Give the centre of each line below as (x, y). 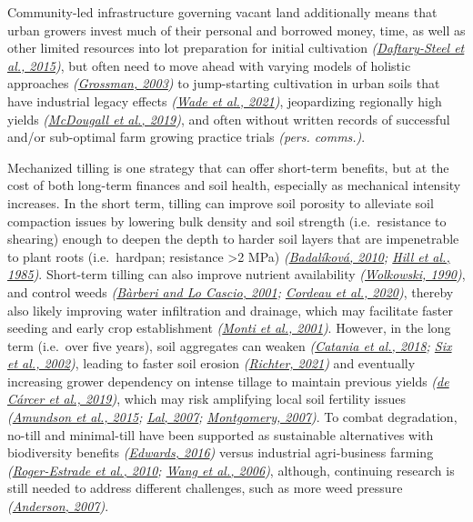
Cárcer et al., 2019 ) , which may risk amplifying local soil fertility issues (207, 399)
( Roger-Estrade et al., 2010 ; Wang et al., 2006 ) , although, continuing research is (231, 470)
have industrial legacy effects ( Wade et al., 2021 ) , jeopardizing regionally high (225, 100)
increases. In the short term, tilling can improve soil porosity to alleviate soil (221, 202)
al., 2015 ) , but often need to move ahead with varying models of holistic (209, 65)
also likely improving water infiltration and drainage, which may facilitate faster (230, 310)
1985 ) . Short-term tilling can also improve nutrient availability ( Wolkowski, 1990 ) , (236, 274)
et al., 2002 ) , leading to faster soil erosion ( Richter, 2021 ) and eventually (211, 363)
